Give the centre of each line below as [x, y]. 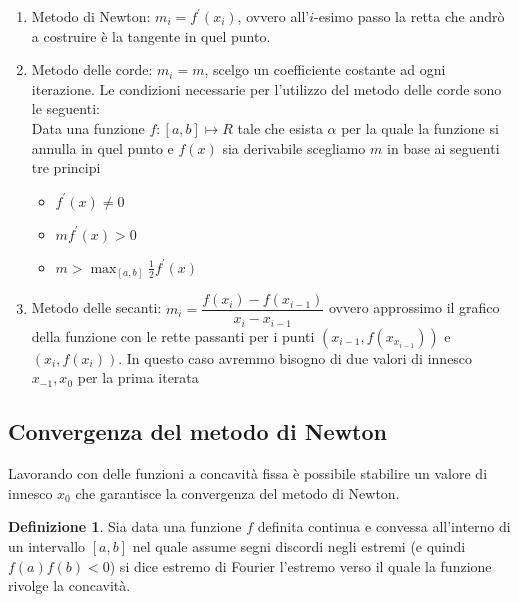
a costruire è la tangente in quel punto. [151, 35]
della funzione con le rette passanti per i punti [173, 335]
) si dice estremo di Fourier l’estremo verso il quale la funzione [300, 565]
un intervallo [47, 545]
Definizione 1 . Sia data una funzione [125, 526]
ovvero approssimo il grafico [414, 307]
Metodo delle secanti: [96, 307]
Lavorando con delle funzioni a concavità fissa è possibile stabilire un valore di [248, 473]
